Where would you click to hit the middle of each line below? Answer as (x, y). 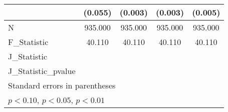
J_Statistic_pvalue (42, 71)
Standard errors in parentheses (62, 85)
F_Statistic (28, 42)
